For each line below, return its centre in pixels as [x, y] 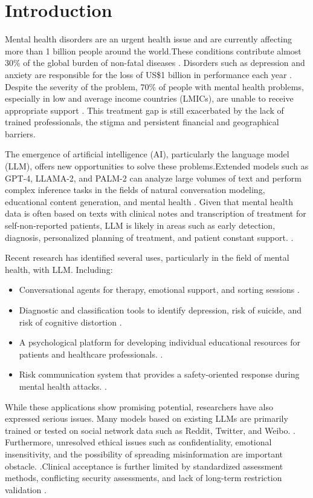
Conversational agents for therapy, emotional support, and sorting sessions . [159, 290]
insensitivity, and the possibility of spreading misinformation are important [144, 454]
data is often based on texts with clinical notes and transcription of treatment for [156, 213]
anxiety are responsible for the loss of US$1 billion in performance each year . [149, 74]
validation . [26, 489]
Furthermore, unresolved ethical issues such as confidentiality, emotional [138, 442]
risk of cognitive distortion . [70, 322]
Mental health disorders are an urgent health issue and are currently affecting [149, 39]
